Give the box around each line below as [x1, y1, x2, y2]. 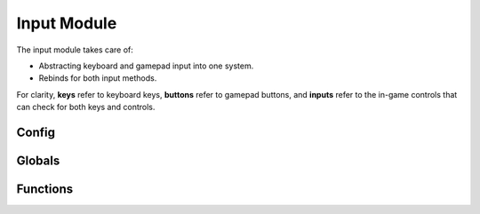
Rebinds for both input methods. [38, 73, 157, 83]
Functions [16, 181, 74, 196]
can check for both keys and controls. [16, 102, 156, 113]
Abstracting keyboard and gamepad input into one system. [38, 60, 254, 71]
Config [16, 124, 55, 139]
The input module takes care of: [16, 44, 133, 55]
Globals [16, 153, 60, 168]
